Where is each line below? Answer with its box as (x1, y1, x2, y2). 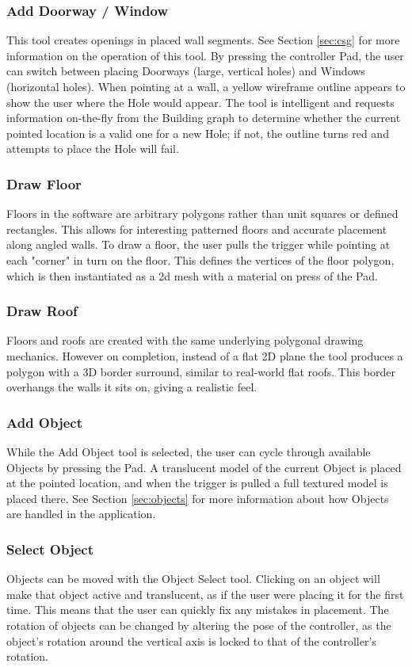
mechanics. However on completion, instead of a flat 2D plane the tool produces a (6, 347, 403, 364)
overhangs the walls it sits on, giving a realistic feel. (6, 379, 257, 395)
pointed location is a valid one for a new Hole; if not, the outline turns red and (6, 124, 389, 141)
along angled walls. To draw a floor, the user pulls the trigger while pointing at (6, 236, 391, 253)
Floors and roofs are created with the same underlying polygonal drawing (6, 332, 364, 349)
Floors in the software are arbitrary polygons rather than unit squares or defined (6, 205, 399, 222)
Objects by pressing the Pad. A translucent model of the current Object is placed (6, 459, 402, 475)
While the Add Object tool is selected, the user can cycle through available (6, 443, 371, 459)
